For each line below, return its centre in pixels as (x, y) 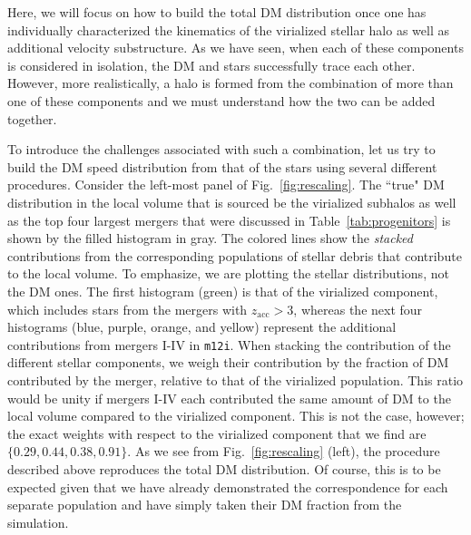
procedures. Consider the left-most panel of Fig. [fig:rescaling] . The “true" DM (226, 185)
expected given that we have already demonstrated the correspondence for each (228, 486)
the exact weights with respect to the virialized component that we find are (217, 433)
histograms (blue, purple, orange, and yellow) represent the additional (202, 327)
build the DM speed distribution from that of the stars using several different (222, 166)
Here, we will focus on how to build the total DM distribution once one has (217, 12)
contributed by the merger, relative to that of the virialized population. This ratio (235, 379)
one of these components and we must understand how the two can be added (221, 100)
